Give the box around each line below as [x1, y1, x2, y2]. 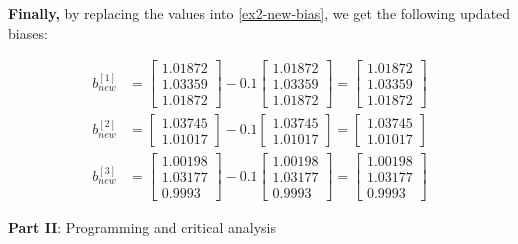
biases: [8, 22, 48, 43]
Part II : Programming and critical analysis [8, 217, 276, 238]
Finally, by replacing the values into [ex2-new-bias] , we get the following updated [8, 3, 511, 23]
